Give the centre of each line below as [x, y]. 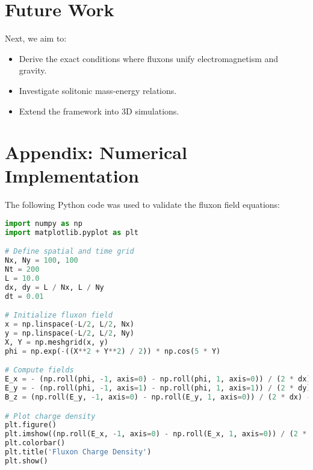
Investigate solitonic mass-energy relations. [98, 90]
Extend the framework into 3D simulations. [99, 111]
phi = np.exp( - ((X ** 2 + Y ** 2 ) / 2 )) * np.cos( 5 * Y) [113, 351]
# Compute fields [39, 370]
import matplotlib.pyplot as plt [72, 232]
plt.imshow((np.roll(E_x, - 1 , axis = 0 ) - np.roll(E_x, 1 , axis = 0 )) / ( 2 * [156, 434]
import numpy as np [44, 224]
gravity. [33, 70]
